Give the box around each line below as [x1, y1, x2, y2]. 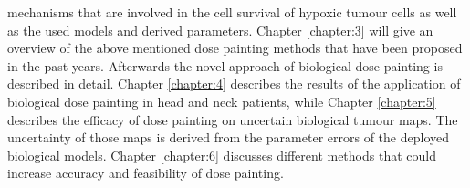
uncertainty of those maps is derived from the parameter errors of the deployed [7, 128, 449, 147]
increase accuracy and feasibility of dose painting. [7, 163, 284, 183]
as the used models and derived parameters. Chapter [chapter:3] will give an [7, 20, 433, 39]
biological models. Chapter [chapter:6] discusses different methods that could [7, 145, 436, 164]
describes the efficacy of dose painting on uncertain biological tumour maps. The [7, 110, 458, 129]
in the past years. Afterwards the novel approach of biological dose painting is [7, 56, 443, 75]
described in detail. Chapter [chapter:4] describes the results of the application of [7, 74, 461, 93]
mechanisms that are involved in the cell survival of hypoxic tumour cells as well [7, 3, 457, 21]
